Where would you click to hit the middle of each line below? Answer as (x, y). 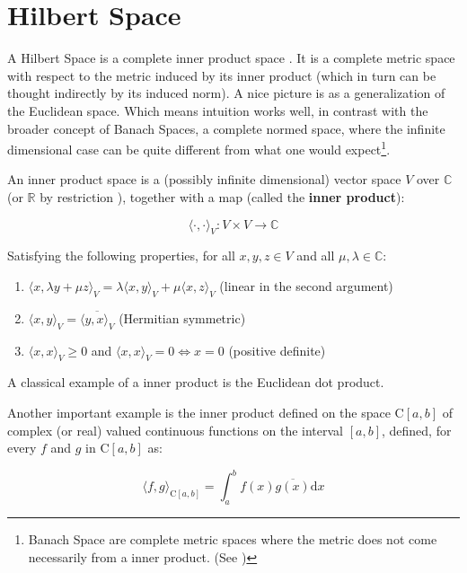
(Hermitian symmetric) (182, 317)
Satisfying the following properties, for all (121, 256)
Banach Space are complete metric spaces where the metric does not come (233, 538)
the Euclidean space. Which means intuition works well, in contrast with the (218, 110)
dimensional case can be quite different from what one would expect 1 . (199, 148)
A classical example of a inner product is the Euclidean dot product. (196, 382)
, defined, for (416, 430)
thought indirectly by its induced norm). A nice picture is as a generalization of (226, 93)
